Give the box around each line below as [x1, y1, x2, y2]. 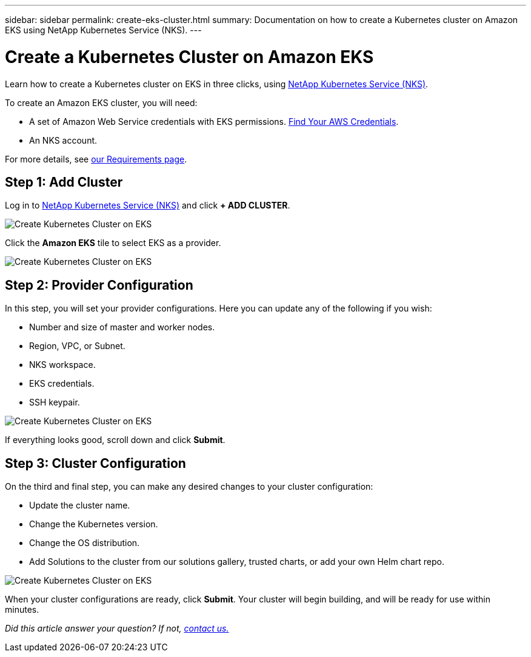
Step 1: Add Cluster [5, 174, 123, 190]
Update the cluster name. [29, 500, 130, 511]
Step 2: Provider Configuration [5, 277, 193, 293]
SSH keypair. [29, 397, 80, 408]
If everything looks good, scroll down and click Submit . [5, 435, 225, 445]
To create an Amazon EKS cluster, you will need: [5, 97, 198, 108]
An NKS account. [29, 135, 98, 145]
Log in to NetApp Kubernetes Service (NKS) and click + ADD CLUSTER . [5, 200, 290, 211]
